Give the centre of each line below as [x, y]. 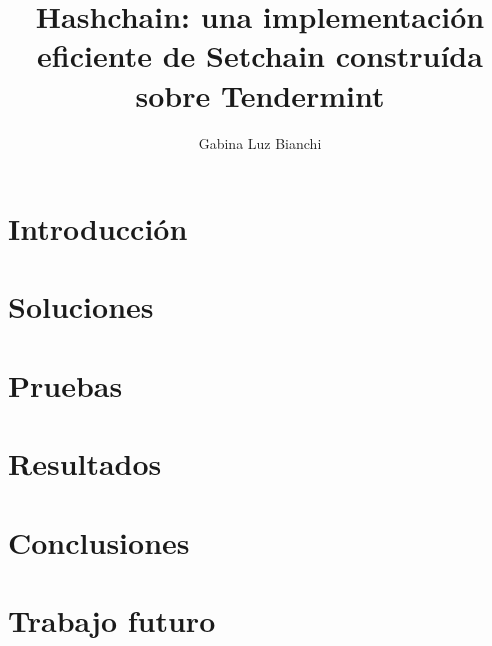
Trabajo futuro [112, 619]
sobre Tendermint [260, 94]
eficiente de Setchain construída [260, 55]
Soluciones [81, 306]
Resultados [85, 463]
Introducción [98, 228]
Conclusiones [99, 541]
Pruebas [65, 384]
